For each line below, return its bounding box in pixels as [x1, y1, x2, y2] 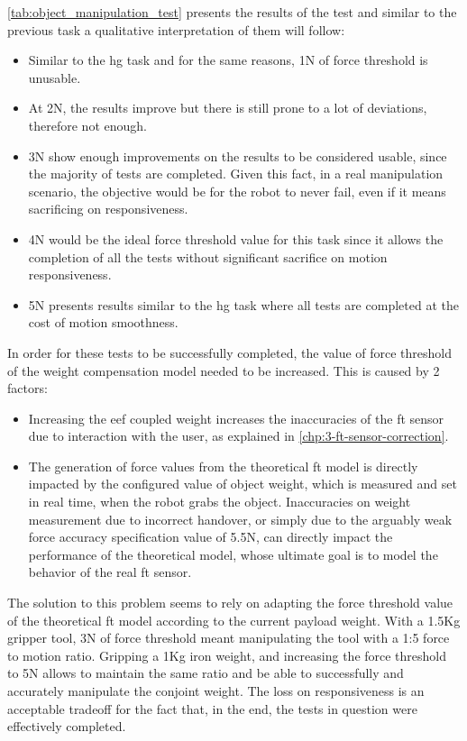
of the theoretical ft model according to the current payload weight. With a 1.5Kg [7, 610, 461, 629]
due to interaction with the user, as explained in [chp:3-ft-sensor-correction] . [28, 426, 449, 445]
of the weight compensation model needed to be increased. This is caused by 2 [7, 361, 440, 380]
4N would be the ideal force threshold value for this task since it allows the [28, 229, 444, 248]
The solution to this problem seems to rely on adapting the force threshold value [7, 593, 453, 612]
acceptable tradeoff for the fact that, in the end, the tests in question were [7, 699, 417, 718]
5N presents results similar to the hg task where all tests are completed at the [28, 295, 459, 314]
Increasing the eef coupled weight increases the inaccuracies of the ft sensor [28, 408, 444, 427]
